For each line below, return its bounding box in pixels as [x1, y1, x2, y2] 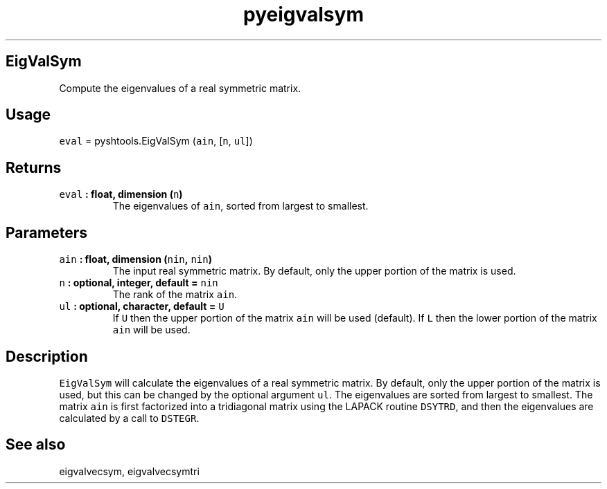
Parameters [6, 223, 87, 241]
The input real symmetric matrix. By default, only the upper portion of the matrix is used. [112, 265, 516, 277]
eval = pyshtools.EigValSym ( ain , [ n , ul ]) [59, 135, 253, 147]
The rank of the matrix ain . [112, 288, 238, 301]
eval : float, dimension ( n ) [59, 188, 183, 201]
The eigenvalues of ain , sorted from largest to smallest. [112, 200, 369, 212]
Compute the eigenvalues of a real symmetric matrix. [59, 82, 301, 94]
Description [6, 347, 88, 365]
